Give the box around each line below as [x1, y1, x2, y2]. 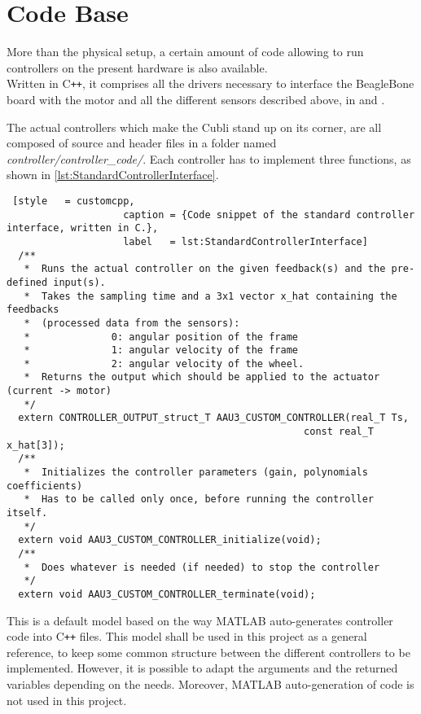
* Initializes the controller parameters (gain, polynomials [24, 467, 368, 479]
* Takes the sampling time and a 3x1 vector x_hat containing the [24, 290, 397, 302]
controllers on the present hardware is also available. [7, 59, 268, 76]
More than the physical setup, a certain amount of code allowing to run [7, 43, 364, 60]
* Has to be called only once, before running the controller [24, 493, 375, 506]
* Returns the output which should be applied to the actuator [24, 371, 380, 383]
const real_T [304, 426, 375, 438]
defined [7, 276, 48, 288]
